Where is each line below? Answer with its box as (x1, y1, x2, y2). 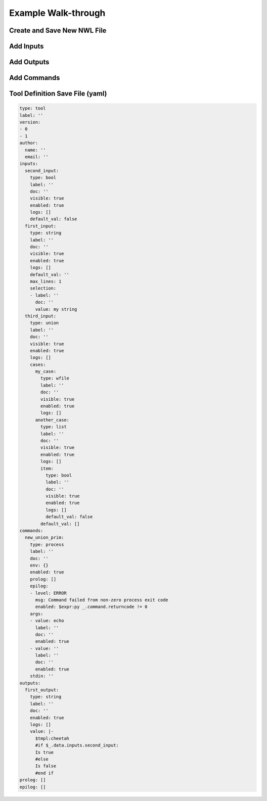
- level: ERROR (30, 590, 67, 596)
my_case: (35, 369, 56, 375)
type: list (40, 424, 67, 430)
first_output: (25, 687, 59, 693)
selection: (30, 285, 56, 291)
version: (19, 119, 41, 125)
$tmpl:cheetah (35, 735, 69, 741)
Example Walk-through (9, 7, 106, 18)
